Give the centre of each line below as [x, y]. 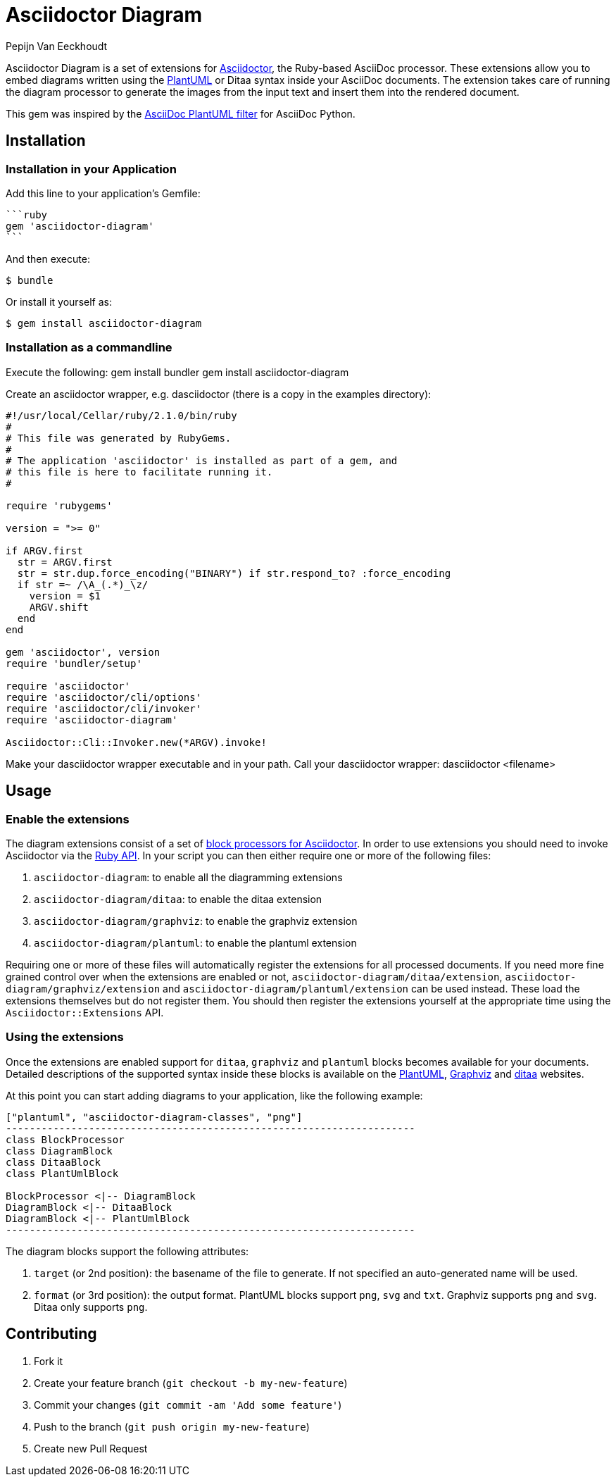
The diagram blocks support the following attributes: [127, 1251]
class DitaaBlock [53, 1162]
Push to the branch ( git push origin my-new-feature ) [172, 1426]
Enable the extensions [68, 819]
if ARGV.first [44, 550]
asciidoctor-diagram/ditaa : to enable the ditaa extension [178, 899]
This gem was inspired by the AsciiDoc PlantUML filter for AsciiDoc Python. [181, 113]
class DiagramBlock [59, 1151]
